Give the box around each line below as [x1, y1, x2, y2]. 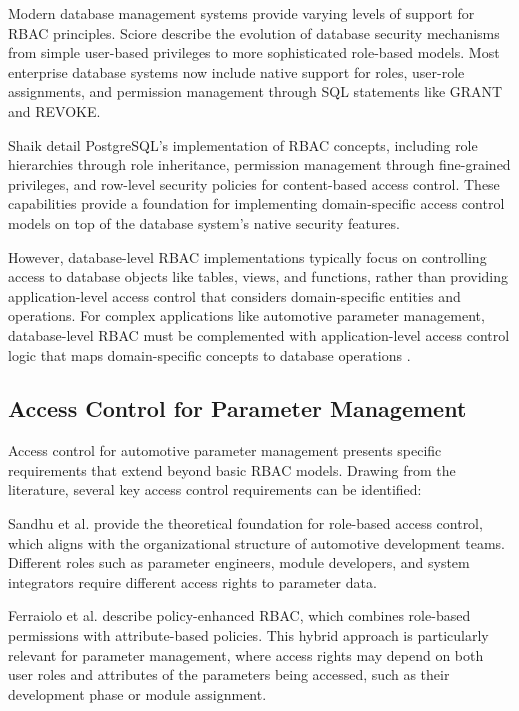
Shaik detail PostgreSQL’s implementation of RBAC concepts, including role [8, 134, 478, 155]
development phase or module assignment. [8, 683, 267, 704]
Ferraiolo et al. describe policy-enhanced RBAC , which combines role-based [8, 605, 471, 626]
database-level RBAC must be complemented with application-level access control [8, 324, 510, 345]
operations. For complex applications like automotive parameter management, [8, 305, 485, 326]
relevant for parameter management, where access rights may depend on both [8, 644, 484, 665]
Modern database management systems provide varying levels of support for [8, 3, 475, 23]
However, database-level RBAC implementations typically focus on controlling [8, 246, 487, 267]
